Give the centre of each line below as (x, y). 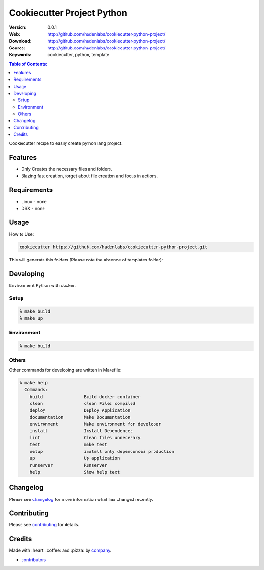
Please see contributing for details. (44, 525)
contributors (34, 559)
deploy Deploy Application (80, 410)
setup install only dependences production (102, 451)
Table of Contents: (28, 64)
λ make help (34, 383)
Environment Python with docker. (42, 285)
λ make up (31, 319)
